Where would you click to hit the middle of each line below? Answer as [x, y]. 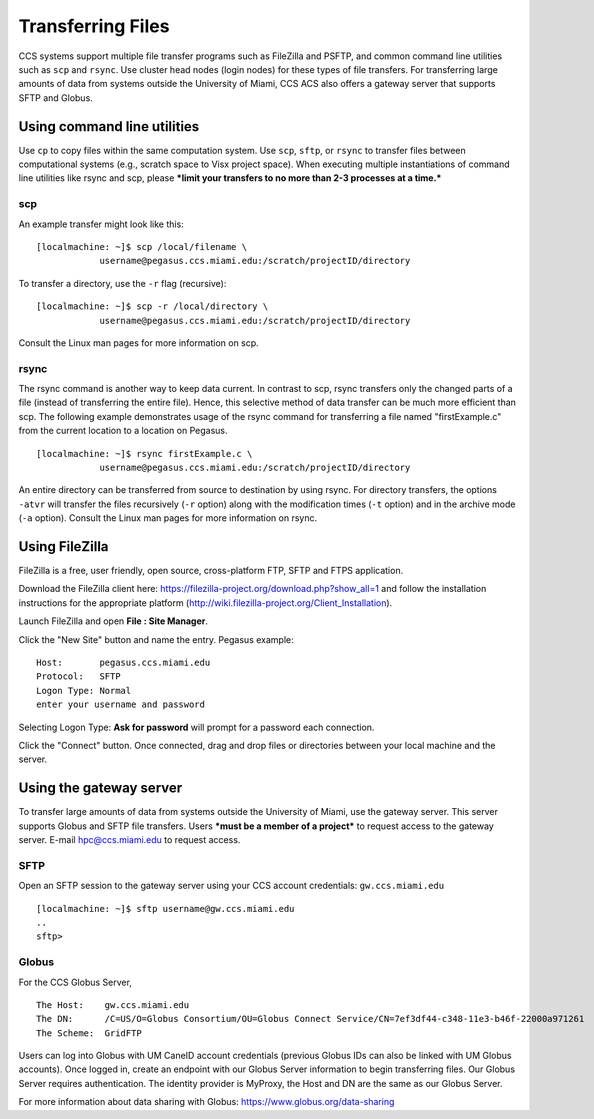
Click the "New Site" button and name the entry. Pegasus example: [156, 639]
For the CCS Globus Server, [75, 982]
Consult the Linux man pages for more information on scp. [138, 342]
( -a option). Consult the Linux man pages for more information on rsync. [168, 518]
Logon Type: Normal [84, 690]
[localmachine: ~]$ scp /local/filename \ [142, 246]
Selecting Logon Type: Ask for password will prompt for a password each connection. [196, 727]
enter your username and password [120, 704]
